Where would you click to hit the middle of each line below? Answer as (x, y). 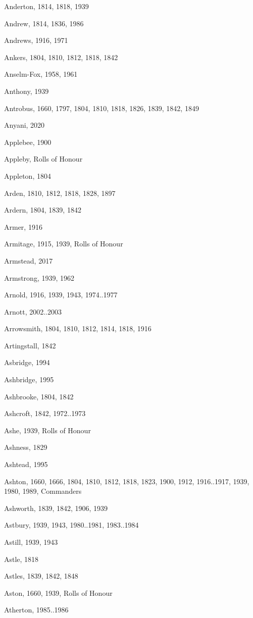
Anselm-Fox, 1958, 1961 (41, 74)
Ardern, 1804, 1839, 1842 (43, 210)
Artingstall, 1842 (30, 345)
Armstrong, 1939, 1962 (39, 277)
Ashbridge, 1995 (29, 379)
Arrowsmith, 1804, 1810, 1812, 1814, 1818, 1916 (78, 328)
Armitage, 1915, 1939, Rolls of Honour (64, 244)
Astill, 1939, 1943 (31, 542)
